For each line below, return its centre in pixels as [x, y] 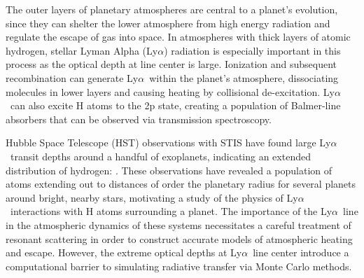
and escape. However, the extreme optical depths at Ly [124, 252]
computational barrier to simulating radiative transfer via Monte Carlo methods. [179, 266]
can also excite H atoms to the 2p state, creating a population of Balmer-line [175, 105]
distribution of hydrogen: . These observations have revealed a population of [169, 170]
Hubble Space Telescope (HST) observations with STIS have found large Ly [168, 143]
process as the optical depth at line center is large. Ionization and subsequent [171, 64]
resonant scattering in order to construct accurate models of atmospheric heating [179, 238]
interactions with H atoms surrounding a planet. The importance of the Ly [171, 211]
